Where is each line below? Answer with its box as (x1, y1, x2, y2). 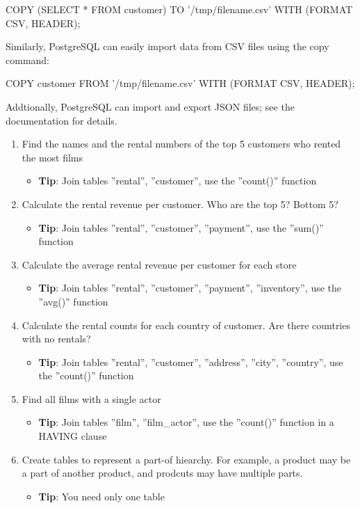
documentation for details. (6, 113, 117, 127)
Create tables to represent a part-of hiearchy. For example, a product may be (22, 452, 351, 466)
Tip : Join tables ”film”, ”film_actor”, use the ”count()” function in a (38, 415, 334, 429)
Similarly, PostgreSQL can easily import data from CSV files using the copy (6, 39, 329, 54)
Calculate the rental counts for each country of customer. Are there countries (22, 317, 350, 332)
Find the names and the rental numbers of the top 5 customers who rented (22, 136, 341, 151)
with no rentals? (22, 331, 91, 346)
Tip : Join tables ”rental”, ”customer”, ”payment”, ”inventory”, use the (38, 280, 342, 295)
